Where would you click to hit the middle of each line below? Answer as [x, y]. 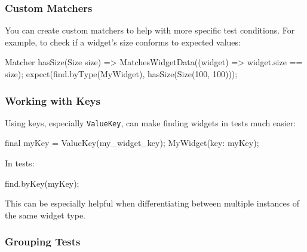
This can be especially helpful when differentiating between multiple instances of [152, 203]
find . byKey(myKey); [42, 183]
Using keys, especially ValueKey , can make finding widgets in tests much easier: [151, 122]
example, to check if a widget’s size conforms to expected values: [123, 42]
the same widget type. [45, 215]
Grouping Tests [43, 242]
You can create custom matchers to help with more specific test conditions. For [150, 30]
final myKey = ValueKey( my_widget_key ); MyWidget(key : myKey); [132, 143]
